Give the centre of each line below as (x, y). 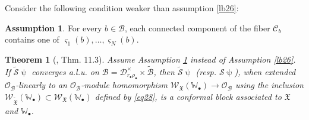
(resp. (206, 71)
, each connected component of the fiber (198, 27)
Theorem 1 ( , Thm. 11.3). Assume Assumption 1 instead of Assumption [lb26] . (150, 59)
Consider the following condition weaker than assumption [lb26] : (122, 8)
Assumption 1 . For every (53, 27)
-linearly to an (41, 85)
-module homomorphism (124, 85)
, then (164, 71)
